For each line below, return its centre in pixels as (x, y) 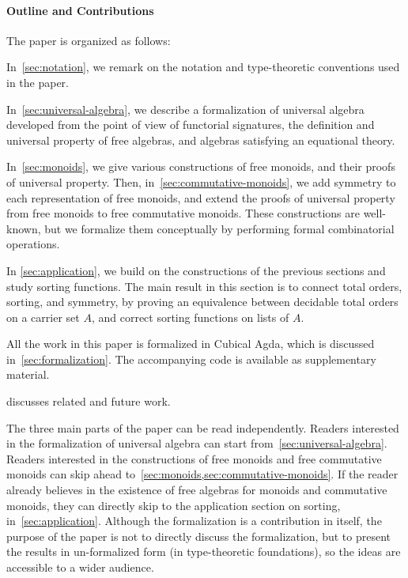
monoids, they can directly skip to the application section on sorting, (174, 505)
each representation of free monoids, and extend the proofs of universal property (201, 197)
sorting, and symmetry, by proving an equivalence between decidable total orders (202, 302)
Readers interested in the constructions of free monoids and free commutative (194, 458)
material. (28, 374)
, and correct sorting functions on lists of (190, 317)
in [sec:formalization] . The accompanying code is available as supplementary (191, 359)
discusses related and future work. (89, 401)
